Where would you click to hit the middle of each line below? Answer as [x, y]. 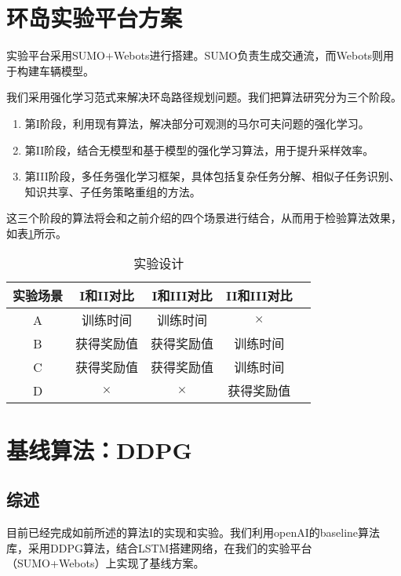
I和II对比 [107, 296]
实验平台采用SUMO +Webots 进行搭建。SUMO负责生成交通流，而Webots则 [195, 55]
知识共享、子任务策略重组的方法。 [113, 191]
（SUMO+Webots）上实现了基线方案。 [106, 563]
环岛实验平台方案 [95, 18]
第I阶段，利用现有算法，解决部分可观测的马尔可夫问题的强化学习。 [197, 123]
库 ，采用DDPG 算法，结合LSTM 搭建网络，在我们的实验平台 [159, 547]
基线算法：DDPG [99, 449]
